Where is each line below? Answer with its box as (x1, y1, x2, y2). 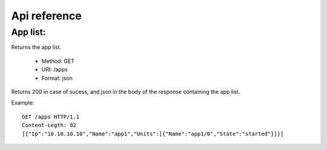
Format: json (41, 74, 73, 82)
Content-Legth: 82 (22, 122, 77, 129)
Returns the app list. (11, 44, 62, 51)
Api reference (11, 9, 82, 22)
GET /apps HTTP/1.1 (22, 113, 80, 120)
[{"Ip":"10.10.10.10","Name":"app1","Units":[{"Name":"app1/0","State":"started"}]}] (22, 130, 284, 137)
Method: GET (41, 57, 75, 65)
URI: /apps (41, 66, 68, 73)
